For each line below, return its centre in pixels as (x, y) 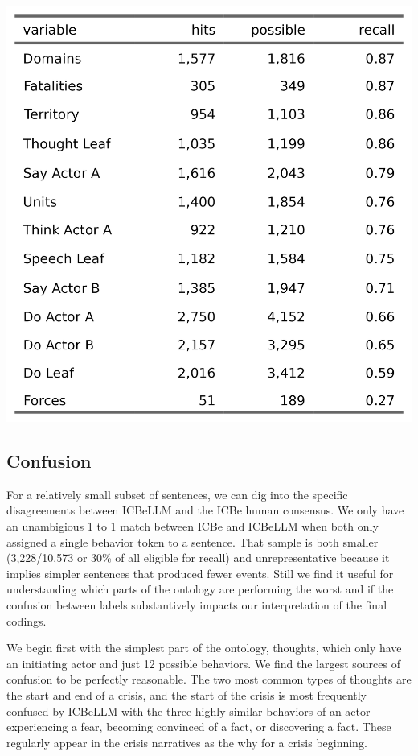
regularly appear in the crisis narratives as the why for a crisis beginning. (187, 742)
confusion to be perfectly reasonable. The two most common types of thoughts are (209, 679)
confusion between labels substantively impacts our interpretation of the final (197, 605)
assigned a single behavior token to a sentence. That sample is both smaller (193, 541)
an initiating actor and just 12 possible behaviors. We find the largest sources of (203, 663)
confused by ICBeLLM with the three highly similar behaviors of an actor (189, 711)
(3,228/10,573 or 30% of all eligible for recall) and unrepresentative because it (198, 558)
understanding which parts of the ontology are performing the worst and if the (200, 589)
